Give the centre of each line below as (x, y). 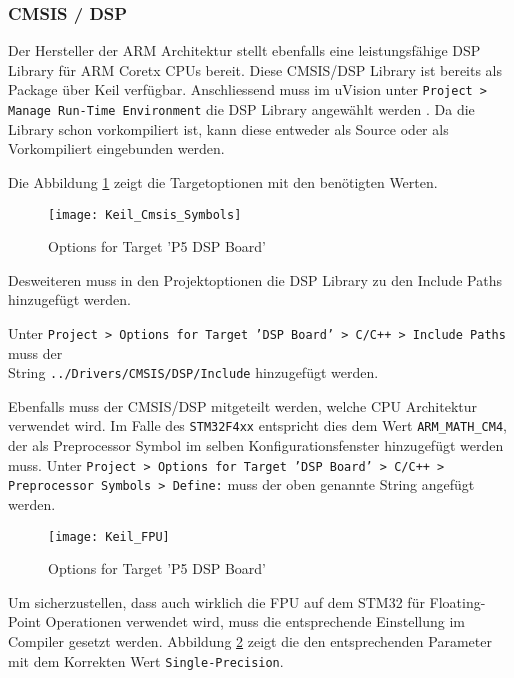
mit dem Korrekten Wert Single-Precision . (146, 660)
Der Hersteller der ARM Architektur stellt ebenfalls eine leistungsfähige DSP (244, 50)
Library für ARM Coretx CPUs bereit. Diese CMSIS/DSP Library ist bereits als (255, 69)
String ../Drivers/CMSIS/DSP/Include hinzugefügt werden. (193, 372)
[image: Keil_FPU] (109, 536)
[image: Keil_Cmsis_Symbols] (145, 214)
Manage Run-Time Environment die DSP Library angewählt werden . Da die (241, 109)
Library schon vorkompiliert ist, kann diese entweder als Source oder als (228, 128)
